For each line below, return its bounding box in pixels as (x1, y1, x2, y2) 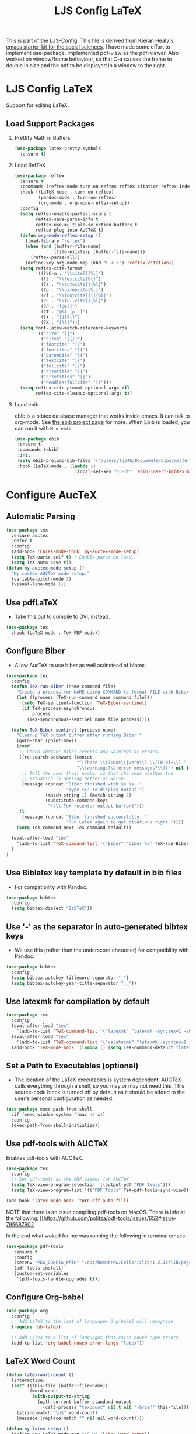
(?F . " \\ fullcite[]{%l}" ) (40, 298, 107, 304)
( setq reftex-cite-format (20, 265, 83, 271)
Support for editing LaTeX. (6, 102, 69, 109)
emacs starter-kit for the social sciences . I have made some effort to (6, 43, 170, 50)
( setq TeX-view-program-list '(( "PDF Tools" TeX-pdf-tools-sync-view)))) (11, 1187, 194, 1193)
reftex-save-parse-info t (36, 216, 99, 222)
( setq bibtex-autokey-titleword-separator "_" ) (11, 975, 129, 981)
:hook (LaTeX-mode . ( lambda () (17, 463, 96, 469)
